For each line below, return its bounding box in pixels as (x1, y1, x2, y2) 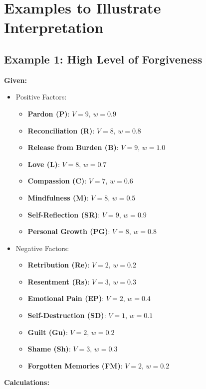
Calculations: (4, 377, 49, 387)
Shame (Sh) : (27, 343, 71, 354)
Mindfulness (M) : (27, 192, 89, 202)
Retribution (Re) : (27, 259, 90, 270)
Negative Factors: (15, 242, 69, 253)
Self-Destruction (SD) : (27, 310, 106, 320)
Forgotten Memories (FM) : (27, 360, 123, 370)
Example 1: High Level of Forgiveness (4, 51, 203, 66)
